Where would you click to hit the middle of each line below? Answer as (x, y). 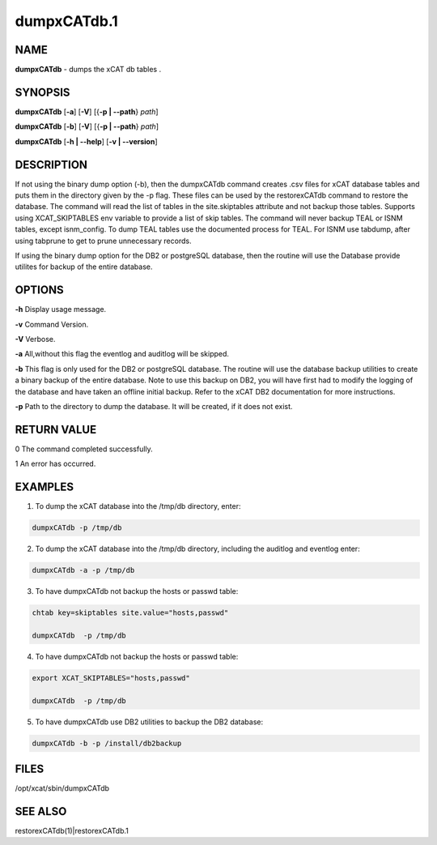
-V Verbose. (35, 339)
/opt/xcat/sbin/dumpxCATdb (62, 788)
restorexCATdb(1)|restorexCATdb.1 (72, 831)
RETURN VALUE (56, 429)
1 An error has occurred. (55, 464)
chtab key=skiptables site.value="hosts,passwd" (130, 613)
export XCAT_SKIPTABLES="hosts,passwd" (111, 678)
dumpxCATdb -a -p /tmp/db (83, 570)
